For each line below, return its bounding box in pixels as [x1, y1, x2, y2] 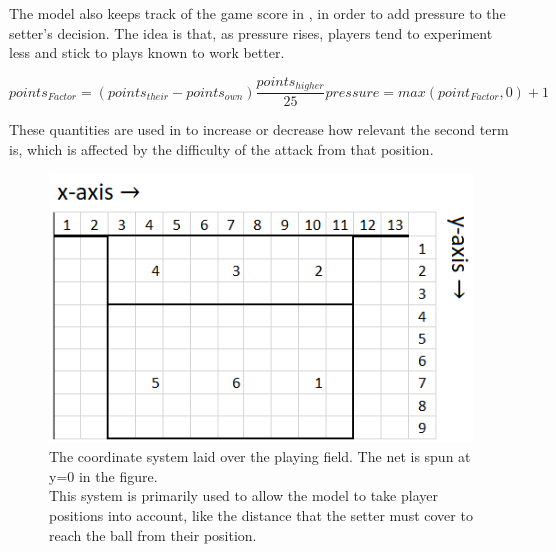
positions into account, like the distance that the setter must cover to [49, 505, 473, 526]
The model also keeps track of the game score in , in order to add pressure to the [9, 3, 506, 23]
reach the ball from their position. [49, 524, 257, 545]
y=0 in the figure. [49, 465, 158, 486]
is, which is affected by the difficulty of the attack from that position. [9, 138, 434, 159]
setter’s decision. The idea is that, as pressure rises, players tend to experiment [9, 22, 493, 43]
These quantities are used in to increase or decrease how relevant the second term [9, 119, 509, 140]
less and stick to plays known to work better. [9, 42, 285, 63]
